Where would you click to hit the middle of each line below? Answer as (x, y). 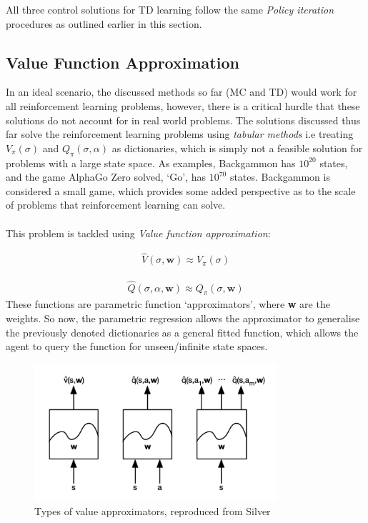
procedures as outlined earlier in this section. (104, 23)
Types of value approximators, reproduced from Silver (153, 510)
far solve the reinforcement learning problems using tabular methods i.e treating (180, 134)
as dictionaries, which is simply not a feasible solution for (237, 148)
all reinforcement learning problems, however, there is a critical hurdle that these (183, 105)
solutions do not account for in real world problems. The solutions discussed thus (183, 120)
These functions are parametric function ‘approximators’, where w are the (168, 304)
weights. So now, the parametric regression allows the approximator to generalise (183, 318)
